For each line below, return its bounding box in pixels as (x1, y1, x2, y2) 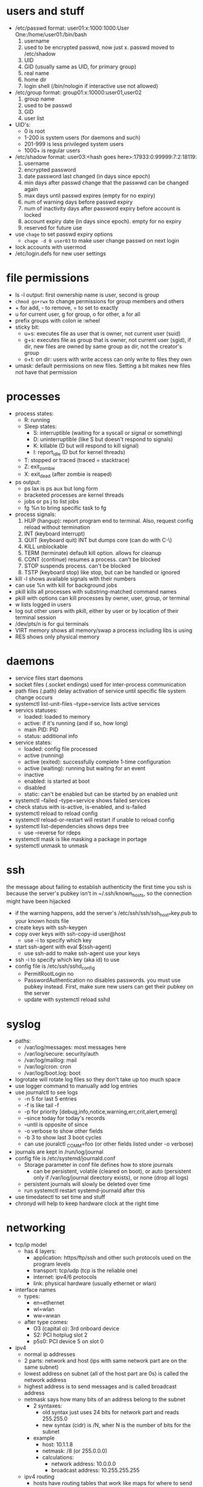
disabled (24, 784, 46, 791)
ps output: (15, 478, 41, 486)
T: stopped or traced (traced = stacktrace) (24, 456, 130, 463)
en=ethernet (33, 1299, 65, 1306)
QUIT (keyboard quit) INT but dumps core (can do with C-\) (24, 537, 173, 544)
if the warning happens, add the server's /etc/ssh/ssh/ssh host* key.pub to (15, 909, 198, 918)
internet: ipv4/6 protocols (33, 1274, 97, 1281)
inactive (24, 771, 44, 779)
